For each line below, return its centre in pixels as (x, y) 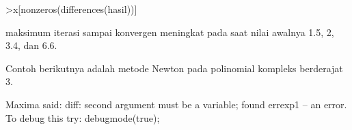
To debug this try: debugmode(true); (83, 117)
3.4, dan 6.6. (31, 45)
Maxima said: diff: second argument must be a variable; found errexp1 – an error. (176, 104)
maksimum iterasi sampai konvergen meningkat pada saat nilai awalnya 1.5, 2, (170, 32)
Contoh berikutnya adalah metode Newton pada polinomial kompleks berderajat (174, 68)
